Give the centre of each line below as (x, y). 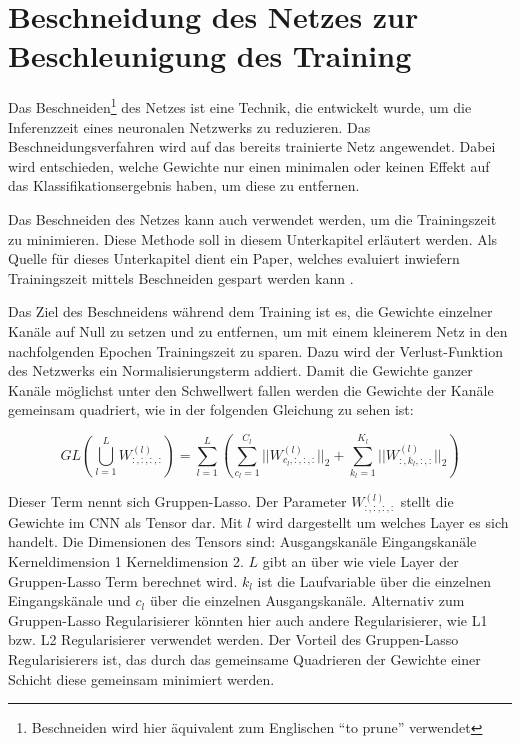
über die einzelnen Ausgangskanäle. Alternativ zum (307, 600)
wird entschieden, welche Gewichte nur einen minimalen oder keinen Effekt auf (249, 165)
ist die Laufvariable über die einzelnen (374, 580)
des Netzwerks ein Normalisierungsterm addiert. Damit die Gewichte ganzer (240, 370)
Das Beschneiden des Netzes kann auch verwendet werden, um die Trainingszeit (252, 218)
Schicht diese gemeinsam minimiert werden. (141, 678)
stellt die (427, 501)
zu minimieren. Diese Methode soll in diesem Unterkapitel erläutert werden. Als (253, 238)
